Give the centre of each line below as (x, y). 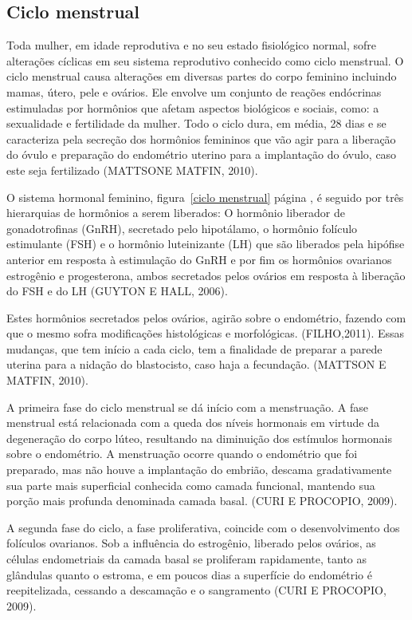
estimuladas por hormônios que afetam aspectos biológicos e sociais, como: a (193, 107)
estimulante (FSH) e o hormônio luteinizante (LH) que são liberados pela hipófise (206, 244)
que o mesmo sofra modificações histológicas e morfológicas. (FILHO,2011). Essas (206, 333)
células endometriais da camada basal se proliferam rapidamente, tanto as (187, 559)
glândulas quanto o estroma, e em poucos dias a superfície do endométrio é (189, 574)
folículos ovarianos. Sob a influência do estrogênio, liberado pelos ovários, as (191, 543)
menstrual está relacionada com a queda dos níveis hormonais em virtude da (193, 423)
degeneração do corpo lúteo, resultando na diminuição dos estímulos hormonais (199, 438)
